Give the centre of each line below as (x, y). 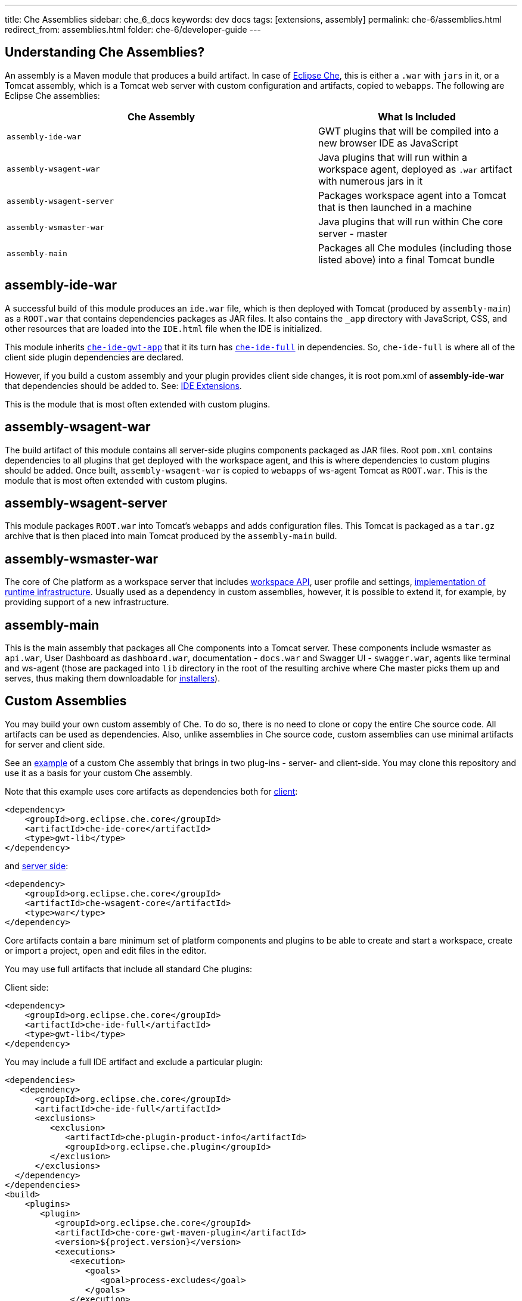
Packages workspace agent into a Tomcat (412, 195)
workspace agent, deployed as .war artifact (415, 169)
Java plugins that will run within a (392, 157)
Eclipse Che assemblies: (52, 95)
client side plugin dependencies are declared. (94, 357)
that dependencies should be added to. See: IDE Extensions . (123, 385)
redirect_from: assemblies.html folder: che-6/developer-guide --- (133, 29)
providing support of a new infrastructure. (87, 602)
